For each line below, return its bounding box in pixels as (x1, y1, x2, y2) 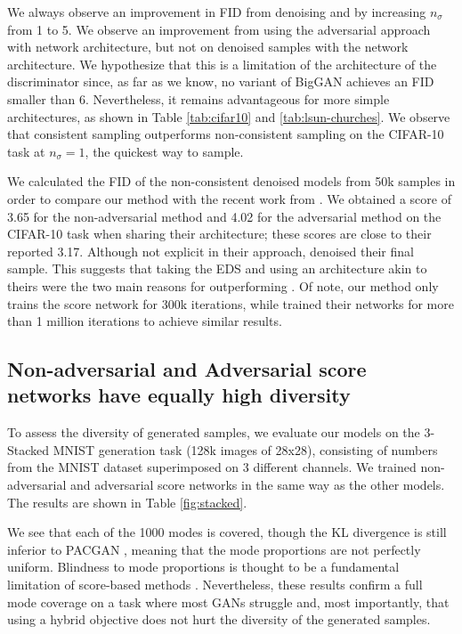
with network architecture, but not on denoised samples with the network (7, 37, 409, 56)
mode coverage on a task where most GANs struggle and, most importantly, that (7, 592, 450, 611)
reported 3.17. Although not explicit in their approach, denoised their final (7, 241, 414, 260)
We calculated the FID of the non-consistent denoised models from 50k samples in (7, 172, 456, 191)
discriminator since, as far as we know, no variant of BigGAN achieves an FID (7, 72, 434, 91)
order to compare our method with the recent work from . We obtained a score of (7, 189, 451, 207)
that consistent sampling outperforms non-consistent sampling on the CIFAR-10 (7, 125, 444, 143)
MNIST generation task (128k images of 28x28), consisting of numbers (53, 440, 438, 459)
